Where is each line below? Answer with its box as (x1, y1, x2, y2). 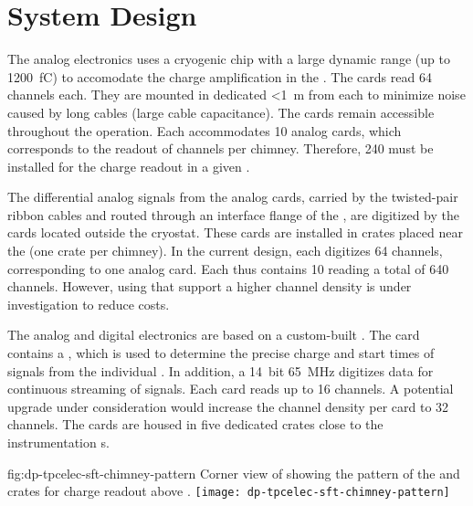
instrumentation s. (7, 433, 110, 451)
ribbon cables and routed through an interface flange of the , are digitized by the (7, 205, 459, 224)
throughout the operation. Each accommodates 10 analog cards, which (7, 121, 402, 140)
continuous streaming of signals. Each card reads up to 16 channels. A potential (7, 379, 454, 398)
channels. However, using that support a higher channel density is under (7, 277, 412, 296)
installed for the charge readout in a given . (7, 156, 250, 175)
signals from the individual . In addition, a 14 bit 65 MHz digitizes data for (7, 361, 434, 380)
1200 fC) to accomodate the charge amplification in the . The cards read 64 (7, 67, 432, 86)
